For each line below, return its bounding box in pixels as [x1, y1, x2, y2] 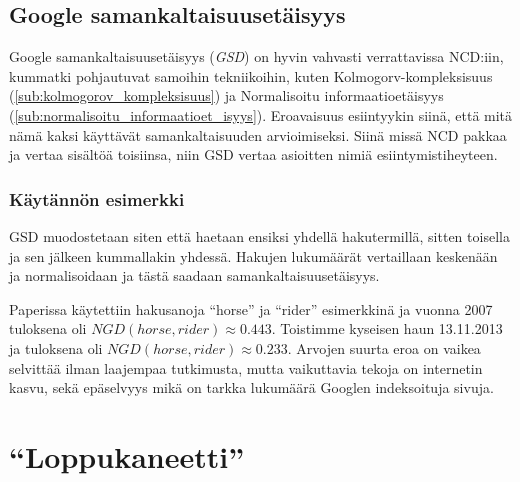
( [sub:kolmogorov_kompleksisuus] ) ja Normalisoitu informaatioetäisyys [9, 85, 444, 106]
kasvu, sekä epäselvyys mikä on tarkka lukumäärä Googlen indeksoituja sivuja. [9, 377, 494, 398]
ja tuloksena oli [9, 337, 103, 358]
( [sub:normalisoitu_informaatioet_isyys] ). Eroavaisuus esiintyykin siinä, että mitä [9, 104, 513, 125]
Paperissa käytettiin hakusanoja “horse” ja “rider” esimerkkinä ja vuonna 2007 [9, 298, 493, 319]
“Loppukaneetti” [9, 435, 245, 476]
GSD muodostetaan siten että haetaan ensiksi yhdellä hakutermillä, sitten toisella [9, 225, 510, 246]
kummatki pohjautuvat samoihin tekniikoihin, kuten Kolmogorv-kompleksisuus [9, 65, 493, 86]
